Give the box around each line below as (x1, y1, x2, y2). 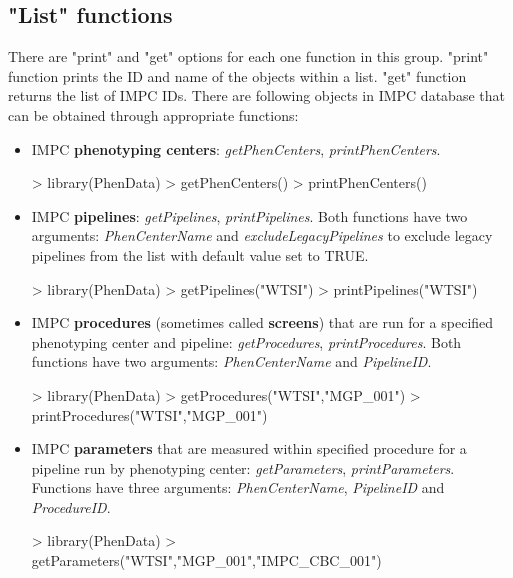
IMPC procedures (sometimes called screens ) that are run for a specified (31, 312, 494, 333)
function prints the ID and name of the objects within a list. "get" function (8, 65, 467, 86)
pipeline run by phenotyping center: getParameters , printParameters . (31, 457, 455, 478)
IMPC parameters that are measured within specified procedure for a (31, 438, 467, 459)
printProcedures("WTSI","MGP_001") (31, 404, 268, 425)
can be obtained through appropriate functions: (8, 104, 299, 125)
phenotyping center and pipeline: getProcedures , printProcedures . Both (31, 331, 462, 352)
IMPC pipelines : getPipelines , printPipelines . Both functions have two (31, 205, 468, 226)
